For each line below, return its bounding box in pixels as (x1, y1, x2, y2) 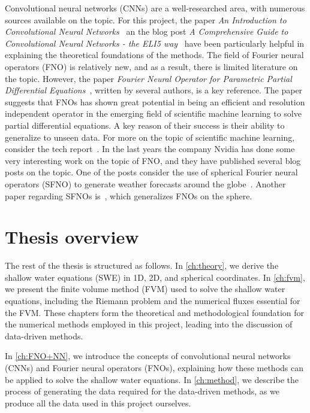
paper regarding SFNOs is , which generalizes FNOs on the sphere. (5, 189, 252, 202)
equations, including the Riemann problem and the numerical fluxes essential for (5, 294, 300, 306)
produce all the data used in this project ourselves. (5, 396, 191, 409)
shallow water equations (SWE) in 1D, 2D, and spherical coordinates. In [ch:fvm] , (5, 271, 305, 283)
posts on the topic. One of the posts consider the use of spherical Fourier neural (5, 166, 298, 178)
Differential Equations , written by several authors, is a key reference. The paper (5, 84, 303, 96)
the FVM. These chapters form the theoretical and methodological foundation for (5, 306, 305, 318)
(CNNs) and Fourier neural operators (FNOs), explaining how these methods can (5, 361, 303, 373)
